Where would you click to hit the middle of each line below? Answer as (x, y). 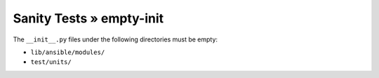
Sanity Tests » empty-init (88, 18)
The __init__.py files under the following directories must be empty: (115, 39)
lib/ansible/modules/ (68, 52)
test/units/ (51, 62)
